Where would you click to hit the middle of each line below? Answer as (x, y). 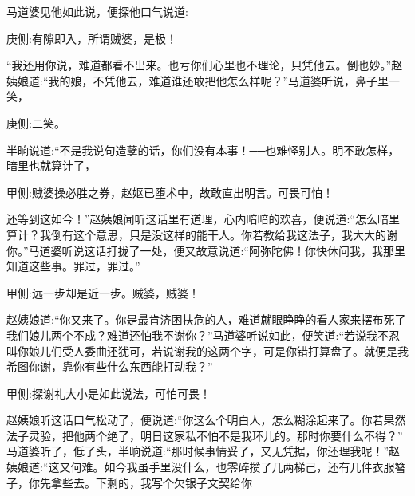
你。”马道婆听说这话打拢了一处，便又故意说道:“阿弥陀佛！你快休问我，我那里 (206, 250)
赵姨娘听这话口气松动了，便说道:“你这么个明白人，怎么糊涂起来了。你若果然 (206, 420)
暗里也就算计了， (51, 165)
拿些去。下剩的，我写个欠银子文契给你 (151, 482)
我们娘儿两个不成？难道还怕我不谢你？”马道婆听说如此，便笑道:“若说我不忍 (204, 335)
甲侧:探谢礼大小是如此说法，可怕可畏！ (109, 393)
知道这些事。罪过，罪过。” (73, 266)
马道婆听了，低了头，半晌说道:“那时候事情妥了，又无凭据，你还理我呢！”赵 (204, 451)
